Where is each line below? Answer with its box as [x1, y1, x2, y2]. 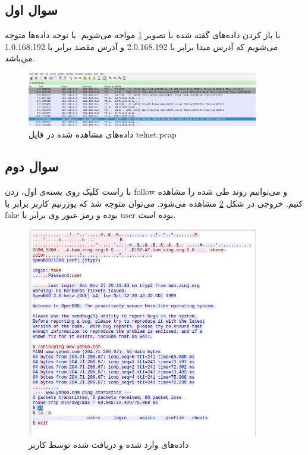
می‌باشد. [5, 52, 35, 64]
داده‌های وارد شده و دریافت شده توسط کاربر [29, 438, 189, 451]
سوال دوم [5, 157, 59, 176]
